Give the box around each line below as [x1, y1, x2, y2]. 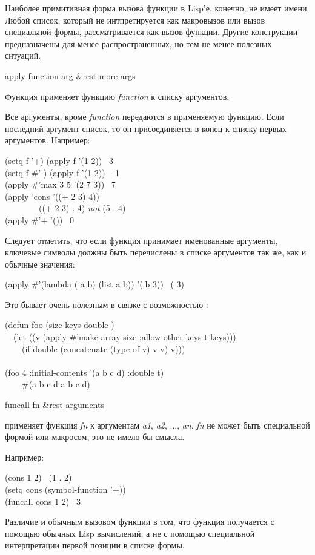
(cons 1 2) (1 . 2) [5, 471, 72, 484]
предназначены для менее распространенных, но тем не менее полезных [5, 37, 272, 50]
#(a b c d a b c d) [21, 378, 90, 390]
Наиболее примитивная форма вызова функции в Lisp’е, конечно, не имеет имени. [5, 2, 310, 14]
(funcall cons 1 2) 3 [5, 494, 81, 507]
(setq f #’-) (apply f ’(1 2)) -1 [5, 166, 120, 179]
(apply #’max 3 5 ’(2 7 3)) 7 [5, 178, 116, 191]
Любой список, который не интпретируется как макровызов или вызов [5, 13, 265, 26]
